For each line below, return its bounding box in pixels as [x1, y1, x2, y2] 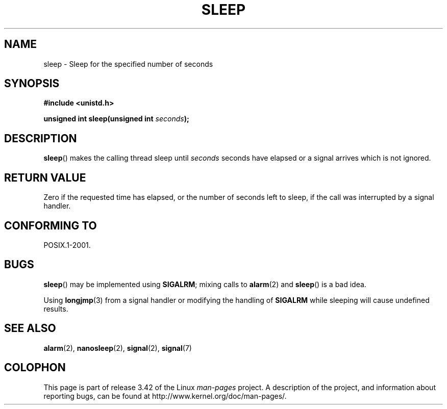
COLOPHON [4, 361, 66, 374]
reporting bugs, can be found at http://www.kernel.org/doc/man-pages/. [43, 391, 287, 400]
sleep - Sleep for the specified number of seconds [43, 59, 213, 68]
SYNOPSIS [4, 77, 60, 90]
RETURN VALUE [4, 171, 86, 184]
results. [43, 304, 68, 313]
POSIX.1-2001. [43, 240, 91, 249]
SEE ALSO [4, 322, 56, 335]
